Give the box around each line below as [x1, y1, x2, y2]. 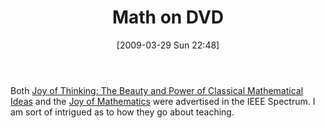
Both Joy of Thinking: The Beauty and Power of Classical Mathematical [10, 84, 304, 96]
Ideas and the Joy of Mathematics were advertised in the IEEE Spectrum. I [10, 95, 316, 107]
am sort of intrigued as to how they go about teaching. [10, 106, 235, 118]
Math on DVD [111, 6, 225, 29]
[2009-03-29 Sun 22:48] [116, 39, 220, 51]
